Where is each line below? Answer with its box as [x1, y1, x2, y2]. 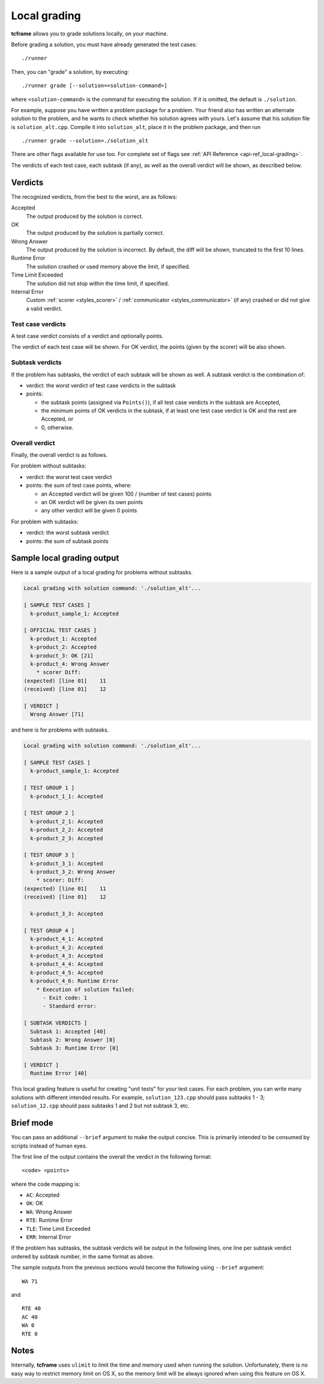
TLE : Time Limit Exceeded [26, 1225, 91, 1232]
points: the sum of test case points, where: [26, 482, 132, 489]
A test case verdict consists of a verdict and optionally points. [11, 332, 164, 339]
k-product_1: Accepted [30, 635, 97, 642]
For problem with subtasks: [11, 518, 79, 525]
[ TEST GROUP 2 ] [23, 810, 75, 816]
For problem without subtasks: [11, 462, 86, 469]
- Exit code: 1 [43, 994, 88, 1001]
